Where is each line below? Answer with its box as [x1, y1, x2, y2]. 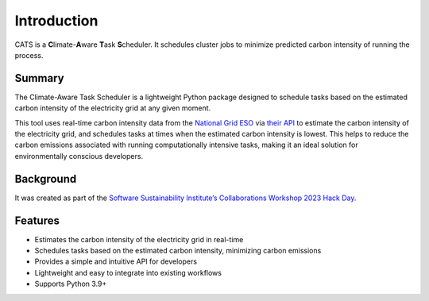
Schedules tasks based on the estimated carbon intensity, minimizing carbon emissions [34, 246, 322, 255]
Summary [14, 71, 64, 85]
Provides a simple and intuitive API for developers [34, 257, 198, 266]
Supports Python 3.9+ [34, 279, 107, 289]
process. [14, 50, 44, 60]
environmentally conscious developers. [14, 151, 143, 160]
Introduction [14, 12, 99, 29]
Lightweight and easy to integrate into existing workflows [34, 268, 222, 277]
